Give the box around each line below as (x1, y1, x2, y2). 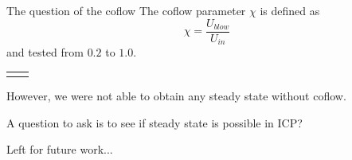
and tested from (6, 44, 84, 60)
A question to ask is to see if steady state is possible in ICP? (6, 114, 303, 131)
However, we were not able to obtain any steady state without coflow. (6, 87, 346, 103)
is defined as (260, 2, 320, 18)
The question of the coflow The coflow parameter (6, 2, 246, 18)
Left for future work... (6, 141, 113, 158)
